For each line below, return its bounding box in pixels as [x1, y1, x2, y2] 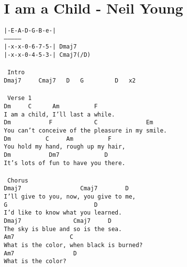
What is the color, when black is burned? [4, 242, 143, 249]
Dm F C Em [4, 119, 153, 126]
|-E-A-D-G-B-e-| [4, 27, 56, 34]
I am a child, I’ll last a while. [4, 111, 115, 118]
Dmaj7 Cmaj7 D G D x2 [4, 77, 136, 84]
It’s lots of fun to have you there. [4, 159, 125, 167]
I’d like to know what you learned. [4, 209, 122, 217]
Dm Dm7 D [4, 151, 108, 158]
